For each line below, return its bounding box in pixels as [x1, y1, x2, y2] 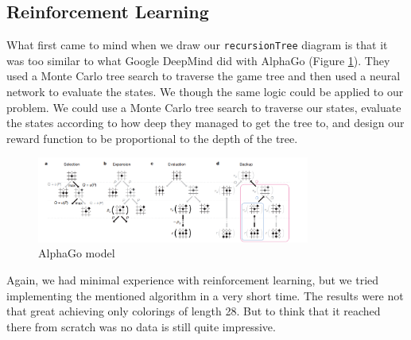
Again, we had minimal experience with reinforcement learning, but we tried [6, 271, 379, 288]
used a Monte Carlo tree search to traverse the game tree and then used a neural [6, 68, 401, 84]
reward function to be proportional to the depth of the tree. [6, 129, 298, 146]
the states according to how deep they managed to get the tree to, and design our [6, 114, 405, 131]
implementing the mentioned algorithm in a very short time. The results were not [6, 287, 404, 303]
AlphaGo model [38, 245, 115, 261]
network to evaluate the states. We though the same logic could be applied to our [6, 83, 404, 100]
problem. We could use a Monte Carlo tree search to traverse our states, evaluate [6, 99, 401, 115]
